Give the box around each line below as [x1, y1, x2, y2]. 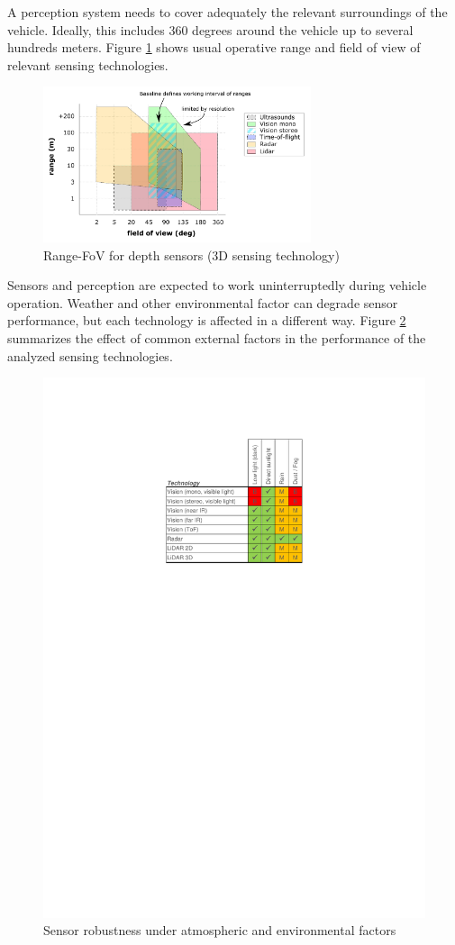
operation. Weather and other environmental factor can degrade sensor [7, 293, 398, 312]
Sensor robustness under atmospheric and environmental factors [43, 921, 396, 940]
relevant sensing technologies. [7, 55, 168, 74]
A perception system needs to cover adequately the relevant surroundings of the [7, 3, 448, 21]
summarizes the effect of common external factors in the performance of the [7, 328, 426, 347]
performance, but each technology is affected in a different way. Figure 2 [7, 311, 406, 330]
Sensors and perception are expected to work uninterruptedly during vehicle [7, 276, 427, 295]
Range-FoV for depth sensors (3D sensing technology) [43, 245, 340, 264]
